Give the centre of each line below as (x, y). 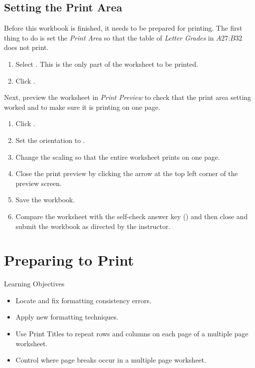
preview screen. (38, 183)
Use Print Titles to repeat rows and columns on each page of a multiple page (132, 334)
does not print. (26, 47)
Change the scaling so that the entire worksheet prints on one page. (118, 157)
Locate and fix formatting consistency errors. (83, 300)
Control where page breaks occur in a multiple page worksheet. (111, 360)
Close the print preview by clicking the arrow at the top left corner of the (127, 173)
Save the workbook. (45, 200)
